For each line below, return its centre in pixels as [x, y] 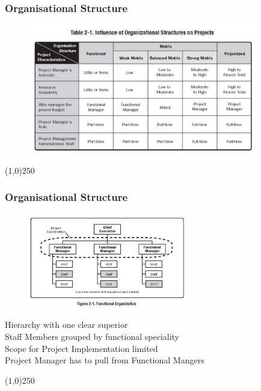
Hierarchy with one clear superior [66, 325]
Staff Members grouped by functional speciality [92, 336]
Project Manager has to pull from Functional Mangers [105, 360]
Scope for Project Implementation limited [81, 348]
